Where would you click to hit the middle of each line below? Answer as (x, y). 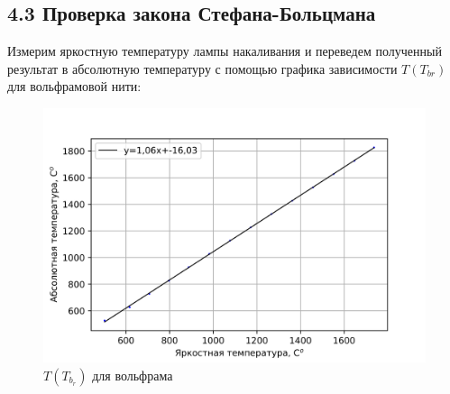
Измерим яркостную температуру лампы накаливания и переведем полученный (225, 51)
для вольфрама (133, 375)
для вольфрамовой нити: (74, 86)
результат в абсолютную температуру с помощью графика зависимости (202, 68)
